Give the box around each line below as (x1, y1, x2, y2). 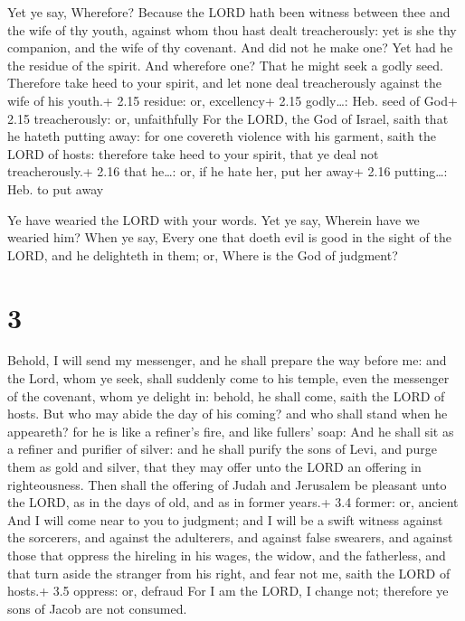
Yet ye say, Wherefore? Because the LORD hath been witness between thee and (7, 3, 451, 21)
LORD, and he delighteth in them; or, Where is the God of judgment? (7, 245, 398, 264)
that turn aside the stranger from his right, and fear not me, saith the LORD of (7, 563, 451, 582)
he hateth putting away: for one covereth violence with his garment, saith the (7, 127, 436, 146)
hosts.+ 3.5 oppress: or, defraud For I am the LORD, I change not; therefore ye (7, 581, 449, 600)
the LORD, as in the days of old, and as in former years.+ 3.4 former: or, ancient (7, 493, 459, 512)
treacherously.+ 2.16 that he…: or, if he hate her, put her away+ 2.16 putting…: (7, 162, 448, 181)
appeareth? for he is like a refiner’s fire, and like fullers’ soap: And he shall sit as (7, 421, 454, 440)
